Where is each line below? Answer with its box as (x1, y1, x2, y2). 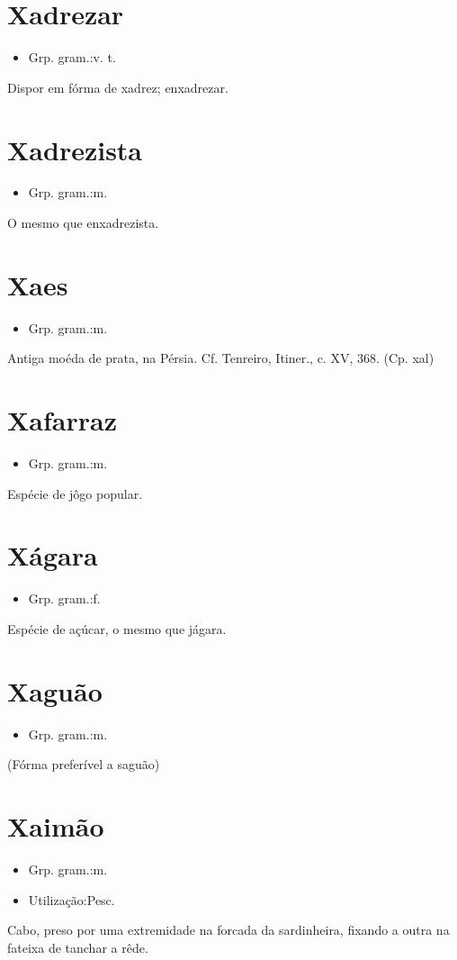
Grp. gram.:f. (28, 589, 101, 608)
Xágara (7, 537, 98, 574)
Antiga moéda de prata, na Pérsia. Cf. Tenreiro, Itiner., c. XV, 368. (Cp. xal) (7, 349, 435, 367)
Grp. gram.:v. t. (28, 48, 116, 67)
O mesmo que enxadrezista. (7, 213, 159, 232)
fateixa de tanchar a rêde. (7, 937, 148, 956)
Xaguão (7, 672, 103, 709)
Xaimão (7, 808, 104, 845)
